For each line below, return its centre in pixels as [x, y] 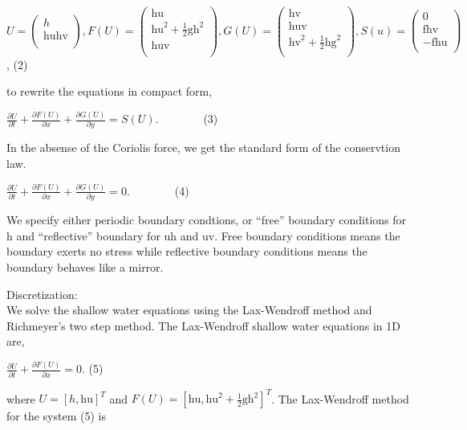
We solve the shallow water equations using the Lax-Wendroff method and [189, 310]
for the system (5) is [56, 416]
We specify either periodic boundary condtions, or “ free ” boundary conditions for [207, 220]
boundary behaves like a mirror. [85, 267]
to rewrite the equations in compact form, [110, 91]
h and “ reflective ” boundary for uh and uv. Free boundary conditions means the [203, 235]
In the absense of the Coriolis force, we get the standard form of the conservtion [203, 147]
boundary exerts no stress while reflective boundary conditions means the [187, 251]
